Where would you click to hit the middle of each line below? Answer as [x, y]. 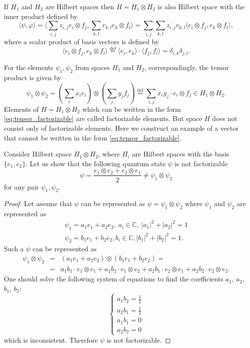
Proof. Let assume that [38, 203]
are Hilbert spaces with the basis [181, 154]
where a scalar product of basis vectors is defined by [82, 41]
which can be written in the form [132, 109]
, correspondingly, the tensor [187, 67]
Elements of [21, 109]
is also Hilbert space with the [201, 6]
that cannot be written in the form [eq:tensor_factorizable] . [93, 137]
